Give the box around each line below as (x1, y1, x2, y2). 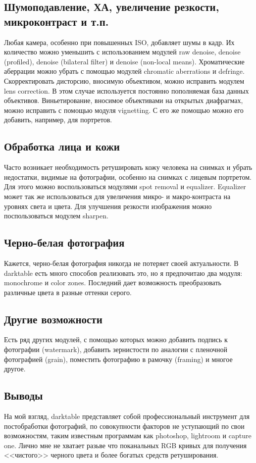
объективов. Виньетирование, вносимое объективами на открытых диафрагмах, (4, 95, 243, 105)
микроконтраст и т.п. (4, 13, 109, 29)
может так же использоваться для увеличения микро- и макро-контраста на (4, 191, 231, 201)
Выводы (4, 388, 43, 403)
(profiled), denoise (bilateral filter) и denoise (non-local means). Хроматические (4, 56, 245, 66)
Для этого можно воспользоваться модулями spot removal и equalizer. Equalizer (4, 181, 246, 192)
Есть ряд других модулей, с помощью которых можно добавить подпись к (4, 334, 228, 345)
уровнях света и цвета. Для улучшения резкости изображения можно (4, 201, 212, 211)
